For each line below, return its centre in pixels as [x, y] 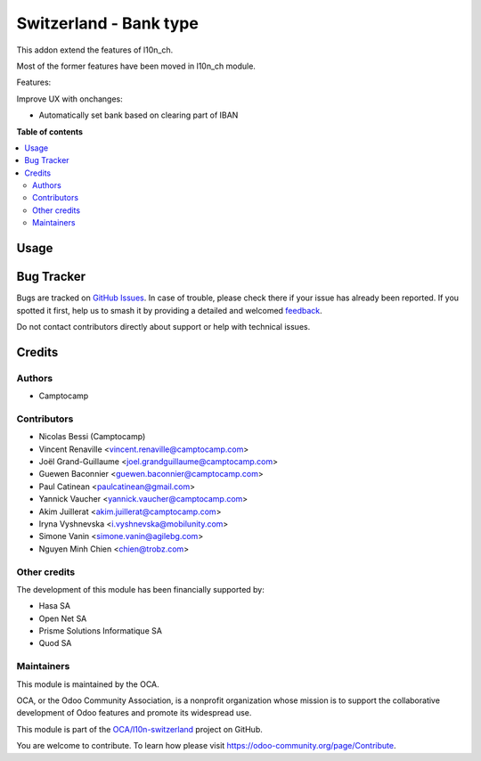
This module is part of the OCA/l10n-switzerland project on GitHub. [139, 729]
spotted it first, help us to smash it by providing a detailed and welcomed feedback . [169, 310]
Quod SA [55, 643]
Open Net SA [63, 618]
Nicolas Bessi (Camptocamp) [92, 437]
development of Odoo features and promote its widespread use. [134, 713]
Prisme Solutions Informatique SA [100, 631]
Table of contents [50, 131]
